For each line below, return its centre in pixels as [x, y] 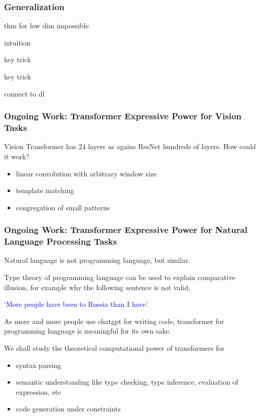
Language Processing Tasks [61, 241]
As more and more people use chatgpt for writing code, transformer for [114, 321]
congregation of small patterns [63, 207]
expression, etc [39, 391]
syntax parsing [39, 365]
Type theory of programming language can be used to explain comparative [120, 277]
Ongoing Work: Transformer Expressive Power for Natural [126, 230]
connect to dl [24, 93]
